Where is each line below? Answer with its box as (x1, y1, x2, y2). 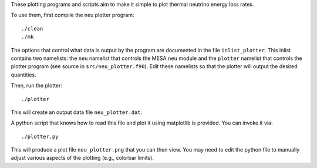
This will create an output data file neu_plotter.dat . (11, 109, 143, 116)
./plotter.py (21, 133, 59, 140)
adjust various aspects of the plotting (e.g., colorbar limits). (11, 154, 154, 162)
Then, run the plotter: (11, 82, 63, 89)
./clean (21, 25, 43, 32)
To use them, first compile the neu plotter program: (11, 12, 134, 19)
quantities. (11, 71, 36, 78)
